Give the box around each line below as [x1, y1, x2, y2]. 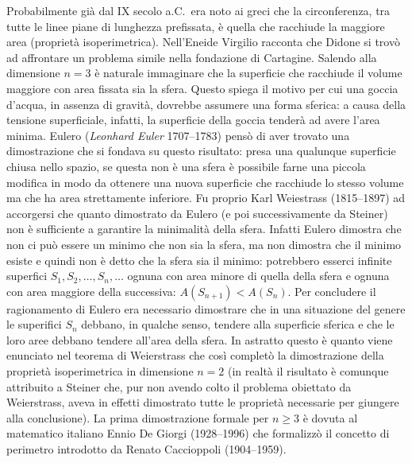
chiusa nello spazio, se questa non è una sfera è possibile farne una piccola [6, 158, 366, 174]
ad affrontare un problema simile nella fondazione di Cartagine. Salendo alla [6, 49, 377, 65]
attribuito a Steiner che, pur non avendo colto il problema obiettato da [6, 378, 352, 395]
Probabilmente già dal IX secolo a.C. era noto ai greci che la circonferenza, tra [6, 2, 391, 18]
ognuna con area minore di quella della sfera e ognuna [127, 267, 390, 284]
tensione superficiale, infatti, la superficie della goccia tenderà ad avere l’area [6, 111, 380, 128]
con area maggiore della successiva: [6, 282, 176, 299]
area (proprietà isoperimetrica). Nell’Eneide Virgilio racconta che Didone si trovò [6, 33, 400, 50]
